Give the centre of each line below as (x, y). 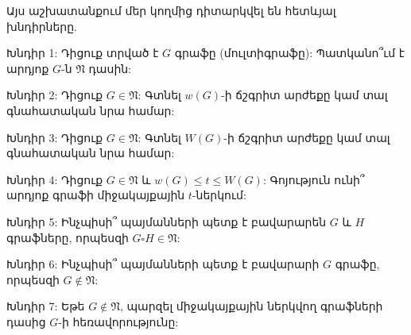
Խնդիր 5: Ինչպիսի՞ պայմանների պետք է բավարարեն (167, 221)
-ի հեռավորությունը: (118, 321)
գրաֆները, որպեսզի (68, 237)
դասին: (110, 68)
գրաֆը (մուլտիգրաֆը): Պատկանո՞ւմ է (289, 53)
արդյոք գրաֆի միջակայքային (96, 195)
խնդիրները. (42, 26)
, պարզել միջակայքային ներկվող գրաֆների (251, 306)
